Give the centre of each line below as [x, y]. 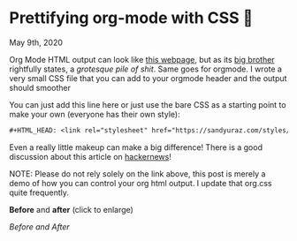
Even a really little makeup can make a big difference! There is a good [136, 147]
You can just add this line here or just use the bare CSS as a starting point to [148, 104]
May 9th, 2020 [36, 42]
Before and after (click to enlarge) [72, 209]
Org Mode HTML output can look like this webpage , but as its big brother [142, 59]
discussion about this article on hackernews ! [91, 156]
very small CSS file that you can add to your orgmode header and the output [148, 78]
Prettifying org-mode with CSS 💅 [131, 18]
